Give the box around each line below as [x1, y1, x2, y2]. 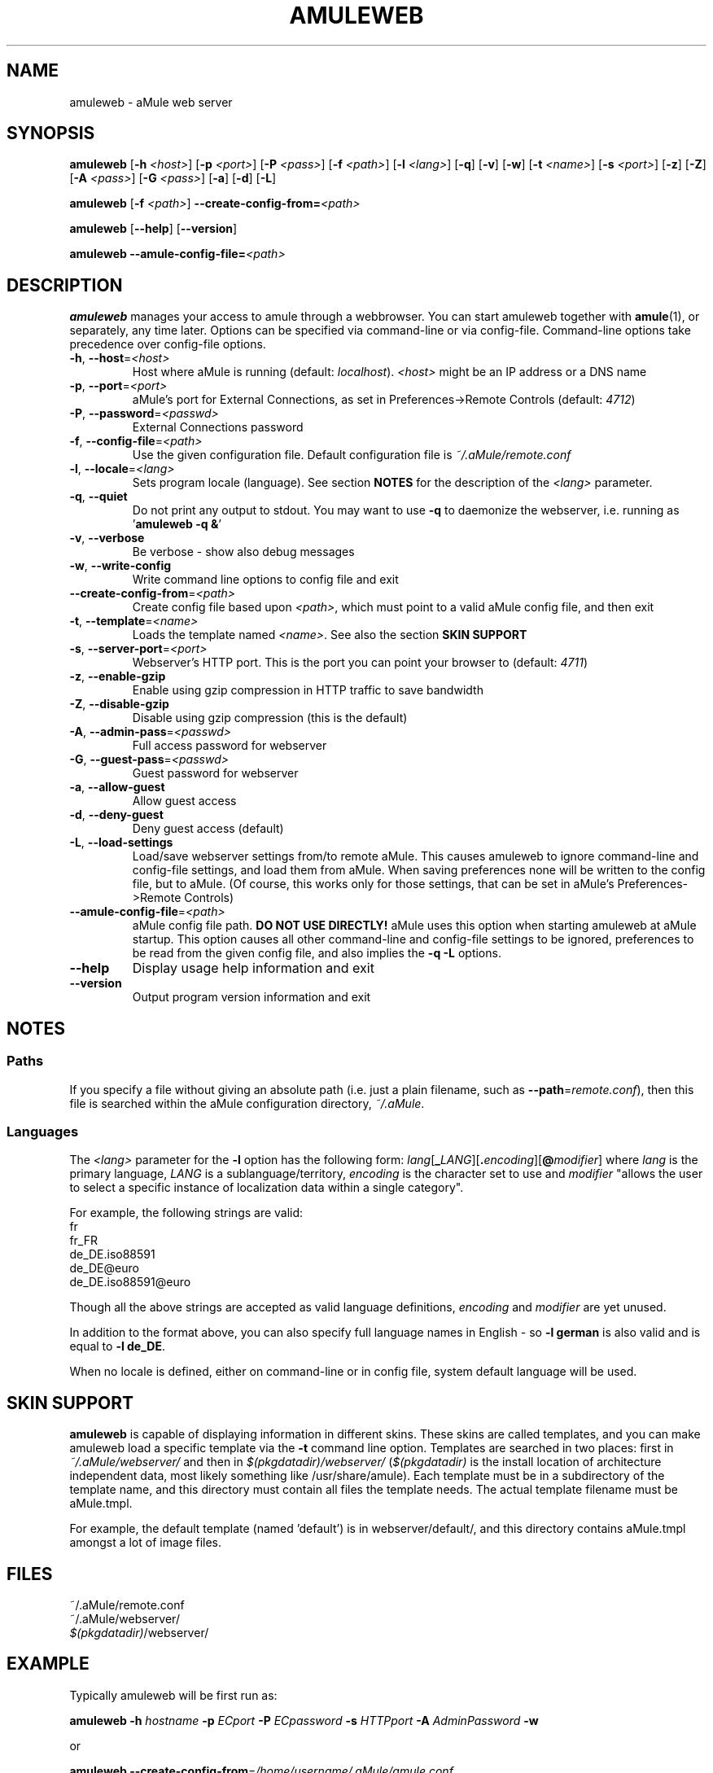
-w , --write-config [69, 558, 172, 573]
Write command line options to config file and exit [132, 572, 399, 587]
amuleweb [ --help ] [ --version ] [69, 221, 238, 236]
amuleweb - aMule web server [69, 94, 233, 109]
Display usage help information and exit [132, 960, 374, 977]
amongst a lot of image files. [69, 1535, 222, 1550]
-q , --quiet [69, 489, 128, 504]
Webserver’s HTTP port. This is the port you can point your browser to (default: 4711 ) [132, 655, 588, 670]
